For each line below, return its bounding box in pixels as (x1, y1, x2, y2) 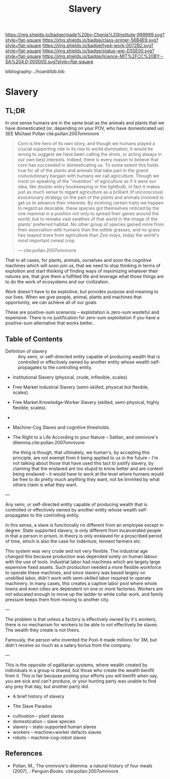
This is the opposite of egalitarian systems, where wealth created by (5, 662, 148, 668)
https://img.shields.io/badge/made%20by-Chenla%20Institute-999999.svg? (5, 31, 165, 38)
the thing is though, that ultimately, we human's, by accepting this (12, 450, 150, 455)
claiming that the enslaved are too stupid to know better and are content (12, 465, 163, 471)
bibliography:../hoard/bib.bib (5, 69, 65, 75)
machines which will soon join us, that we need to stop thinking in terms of (5, 262, 161, 269)
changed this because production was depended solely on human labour (5, 554, 158, 559)
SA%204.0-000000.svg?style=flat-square (5, 59, 94, 65)
